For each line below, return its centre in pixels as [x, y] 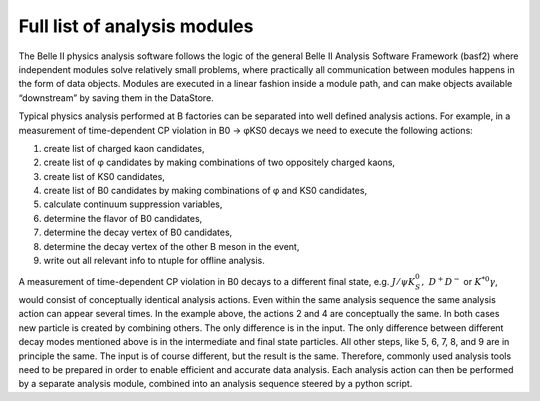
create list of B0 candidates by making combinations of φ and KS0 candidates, [205, 191]
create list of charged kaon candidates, [124, 148]
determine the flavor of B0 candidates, [123, 218]
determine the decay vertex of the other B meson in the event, [171, 246]
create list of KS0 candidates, [104, 176]
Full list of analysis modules [136, 26]
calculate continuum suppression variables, [133, 204]
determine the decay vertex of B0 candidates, [138, 232]
